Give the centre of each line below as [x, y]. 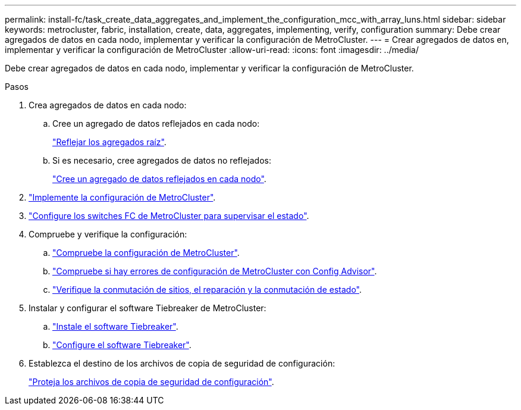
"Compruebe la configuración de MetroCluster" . [146, 253]
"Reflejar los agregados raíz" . [109, 142]
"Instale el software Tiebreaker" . [115, 326]
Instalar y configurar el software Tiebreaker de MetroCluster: [147, 308]
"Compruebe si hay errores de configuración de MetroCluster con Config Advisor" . [215, 271]
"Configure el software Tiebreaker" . [122, 345]
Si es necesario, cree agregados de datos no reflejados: [162, 160]
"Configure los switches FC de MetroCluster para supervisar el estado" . [169, 216]
